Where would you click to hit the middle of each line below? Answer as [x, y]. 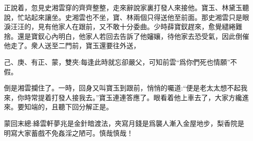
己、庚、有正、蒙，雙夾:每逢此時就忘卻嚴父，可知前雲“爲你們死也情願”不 [121, 62]
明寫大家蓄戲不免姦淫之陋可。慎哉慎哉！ [69, 132]
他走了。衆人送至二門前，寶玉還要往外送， [72, 45]
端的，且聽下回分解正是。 [72, 107]
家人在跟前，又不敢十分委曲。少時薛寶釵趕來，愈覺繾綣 [147, 26]
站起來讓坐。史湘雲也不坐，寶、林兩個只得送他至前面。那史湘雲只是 [133, 17]
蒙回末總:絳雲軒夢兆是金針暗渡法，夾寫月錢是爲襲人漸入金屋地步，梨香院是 [124, 123]
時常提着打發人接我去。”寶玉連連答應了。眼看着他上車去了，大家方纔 [133, 97]
